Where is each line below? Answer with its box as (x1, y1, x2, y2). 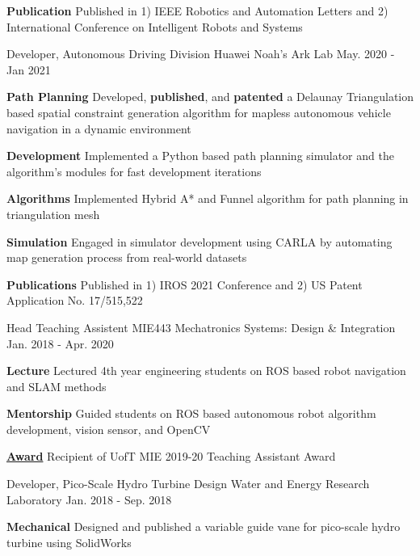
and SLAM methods (6, 377, 107, 394)
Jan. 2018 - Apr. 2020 (6, 335, 114, 352)
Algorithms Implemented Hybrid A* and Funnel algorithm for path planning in (6, 190, 409, 207)
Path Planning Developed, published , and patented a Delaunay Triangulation (6, 88, 414, 105)
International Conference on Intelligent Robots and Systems (6, 18, 303, 35)
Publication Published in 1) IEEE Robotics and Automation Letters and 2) (6, 2, 388, 19)
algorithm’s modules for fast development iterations (6, 162, 262, 179)
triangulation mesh (6, 205, 100, 222)
